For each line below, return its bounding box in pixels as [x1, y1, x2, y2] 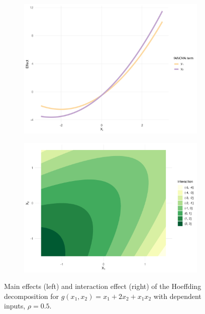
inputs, [4, 300, 26, 311]
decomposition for [4, 290, 59, 301]
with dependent [153, 290, 201, 301]
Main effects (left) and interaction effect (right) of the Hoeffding [4, 281, 201, 291]
